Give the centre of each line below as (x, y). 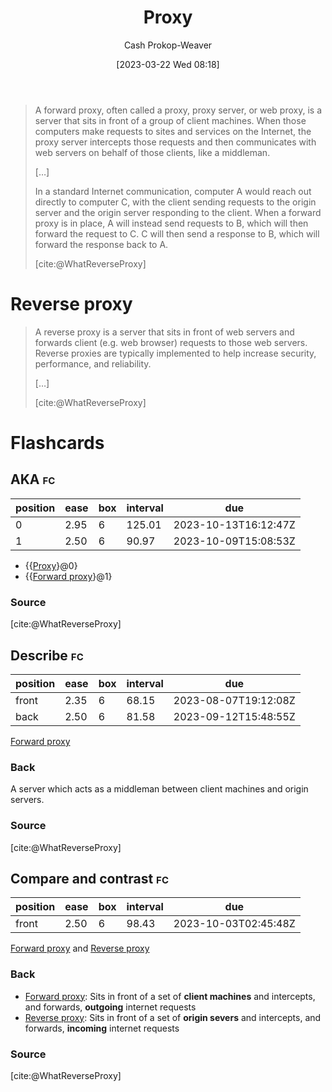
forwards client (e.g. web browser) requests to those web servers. (171, 342)
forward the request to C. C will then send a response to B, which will (177, 233)
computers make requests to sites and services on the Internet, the (173, 131)
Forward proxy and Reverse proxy (80, 948)
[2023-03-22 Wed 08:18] (168, 64)
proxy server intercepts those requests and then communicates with (175, 142)
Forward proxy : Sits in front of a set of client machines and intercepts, (170, 996)
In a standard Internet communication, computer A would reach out (173, 191)
